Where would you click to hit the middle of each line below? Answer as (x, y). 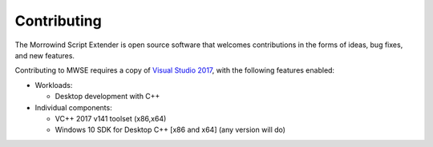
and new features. (45, 55)
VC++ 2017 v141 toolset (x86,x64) (111, 118)
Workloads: (54, 85)
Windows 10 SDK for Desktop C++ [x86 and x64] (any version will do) (170, 130)
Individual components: (73, 107)
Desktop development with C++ (107, 97)
